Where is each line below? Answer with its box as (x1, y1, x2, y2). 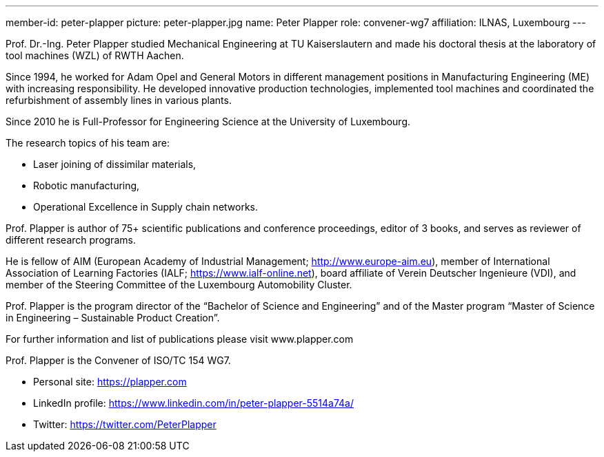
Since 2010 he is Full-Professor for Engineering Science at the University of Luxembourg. (6, 116, 411, 127)
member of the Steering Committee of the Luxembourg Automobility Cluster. (6, 279, 352, 290)
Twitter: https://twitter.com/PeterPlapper (33, 418, 217, 430)
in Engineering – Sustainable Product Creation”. (6, 312, 220, 323)
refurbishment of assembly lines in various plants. (6, 94, 232, 106)
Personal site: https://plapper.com (33, 376, 187, 387)
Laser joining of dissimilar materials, (33, 158, 197, 170)
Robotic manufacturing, (33, 180, 140, 191)
